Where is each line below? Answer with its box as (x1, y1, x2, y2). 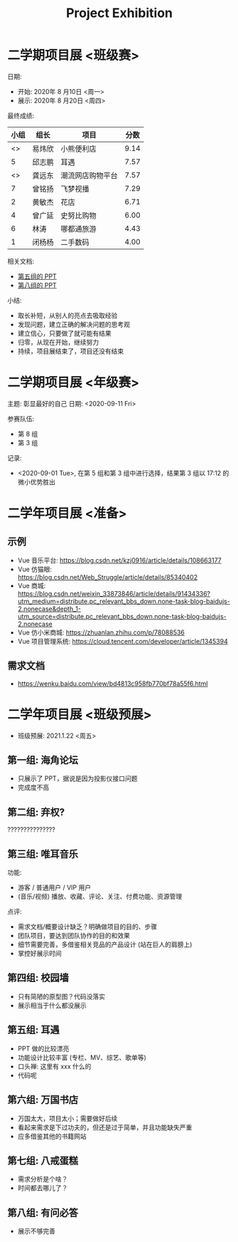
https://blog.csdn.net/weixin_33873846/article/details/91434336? (17, 589, 211, 597)
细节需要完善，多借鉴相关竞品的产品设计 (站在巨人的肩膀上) (17, 940, 193, 949)
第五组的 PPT (17, 272, 57, 281)
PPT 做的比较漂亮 (17, 1044, 70, 1053)
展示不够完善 (17, 1227, 55, 1236)
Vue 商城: (17, 581, 46, 590)
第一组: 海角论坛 (7, 754, 78, 766)
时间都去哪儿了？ (17, 1184, 68, 1192)
